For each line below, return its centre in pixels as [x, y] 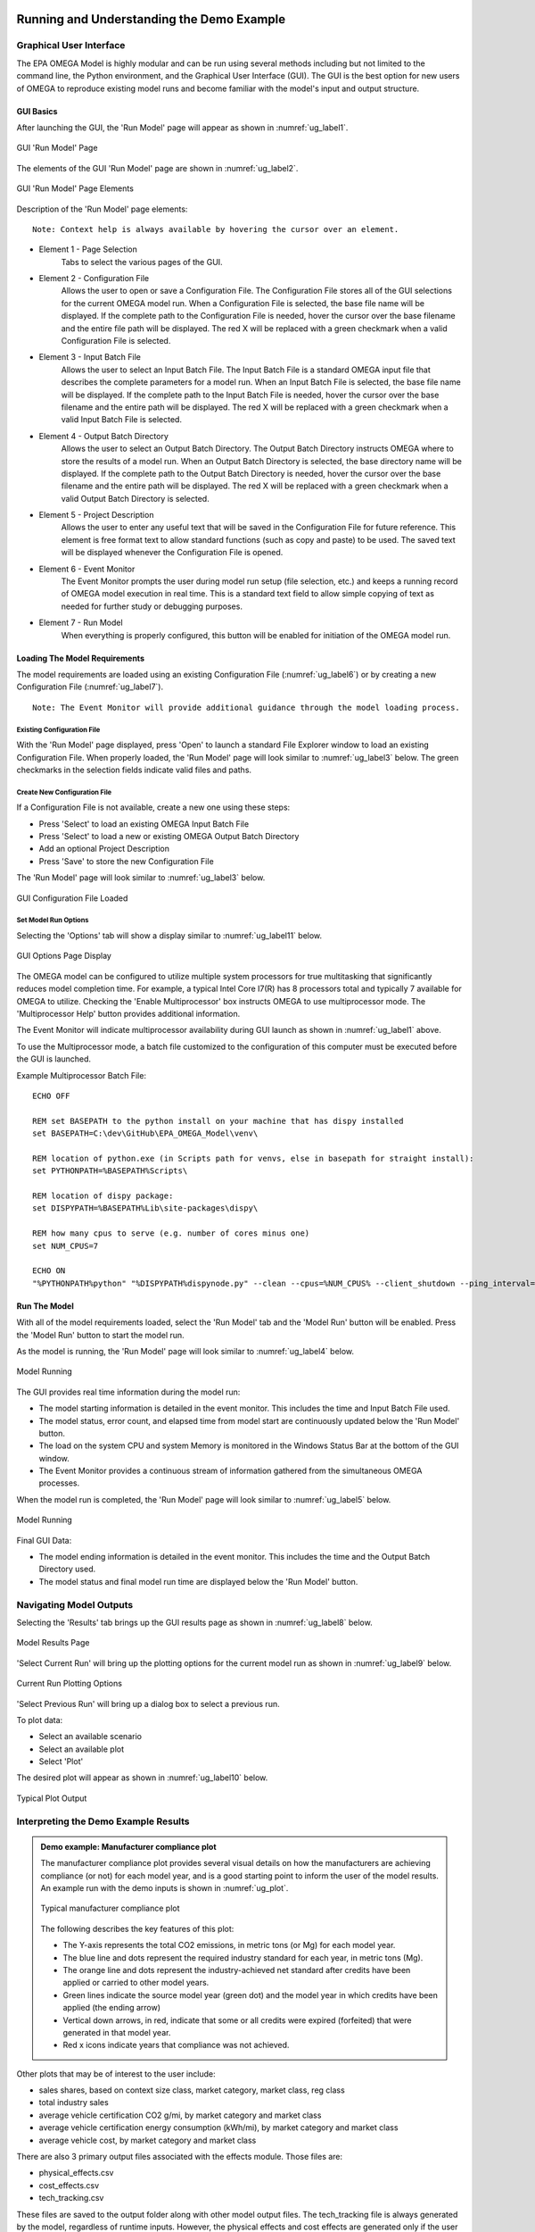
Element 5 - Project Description [96, 515]
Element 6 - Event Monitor [87, 569]
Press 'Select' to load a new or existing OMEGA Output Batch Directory [169, 837]
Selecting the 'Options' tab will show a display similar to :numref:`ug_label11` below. [169, 936]
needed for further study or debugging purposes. [152, 606]
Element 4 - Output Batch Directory [104, 436]
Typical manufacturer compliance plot [110, 1908]
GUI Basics [37, 111]
